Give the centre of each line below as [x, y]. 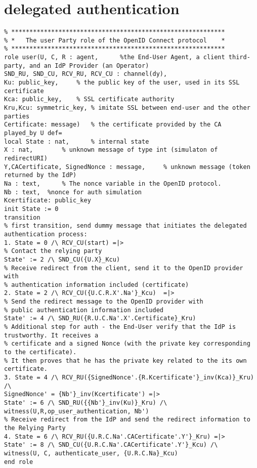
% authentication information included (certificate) [97, 285]
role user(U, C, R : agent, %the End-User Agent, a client [115, 57]
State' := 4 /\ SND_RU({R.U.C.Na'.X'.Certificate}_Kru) [100, 318]
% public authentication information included [84, 310]
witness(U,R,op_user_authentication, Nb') [77, 411]
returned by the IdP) [40, 175]
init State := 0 [31, 209]
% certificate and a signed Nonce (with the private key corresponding [127, 344]
